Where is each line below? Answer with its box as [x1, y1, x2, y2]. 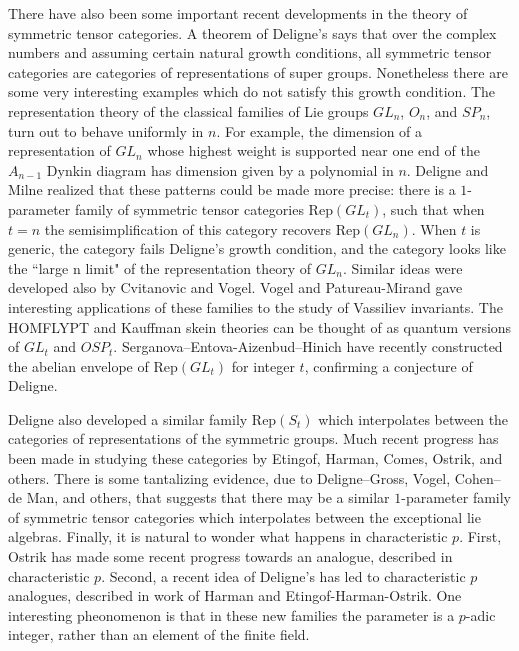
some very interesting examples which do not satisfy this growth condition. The [8, 81, 496, 102]
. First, [459, 526, 502, 547]
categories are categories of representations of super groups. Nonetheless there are [8, 61, 508, 82]
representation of [8, 140, 111, 161]
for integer [231, 355, 295, 376]
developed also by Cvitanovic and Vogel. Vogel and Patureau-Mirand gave [8, 277, 463, 298]
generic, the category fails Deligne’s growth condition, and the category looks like [8, 238, 506, 259]
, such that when [382, 198, 485, 219]
